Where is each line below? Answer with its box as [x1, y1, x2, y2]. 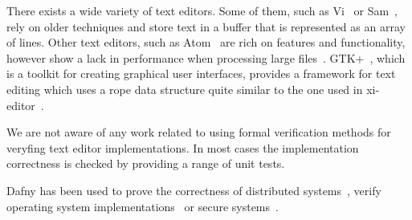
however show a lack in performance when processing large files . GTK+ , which [6, 49, 406, 66]
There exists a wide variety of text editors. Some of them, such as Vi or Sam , [6, 2, 398, 18]
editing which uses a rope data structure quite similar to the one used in [6, 80, 363, 97]
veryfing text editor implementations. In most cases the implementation [6, 139, 359, 156]
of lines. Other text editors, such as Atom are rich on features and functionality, [6, 34, 406, 51]
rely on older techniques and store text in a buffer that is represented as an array [6, 18, 406, 35]
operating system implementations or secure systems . [6, 198, 279, 214]
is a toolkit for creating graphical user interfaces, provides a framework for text [6, 65, 396, 82]
